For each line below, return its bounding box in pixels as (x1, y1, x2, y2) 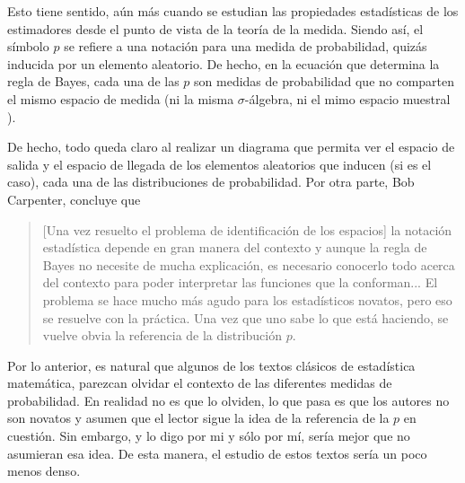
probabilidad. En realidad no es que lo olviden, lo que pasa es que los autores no (7, 391, 450, 409)
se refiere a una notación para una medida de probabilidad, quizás (64, 37, 427, 56)
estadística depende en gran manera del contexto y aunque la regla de (42, 238, 427, 257)
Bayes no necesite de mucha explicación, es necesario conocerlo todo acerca (42, 255, 455, 274)
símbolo (7, 37, 49, 56)
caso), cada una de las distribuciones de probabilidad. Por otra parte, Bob (7, 172, 415, 191)
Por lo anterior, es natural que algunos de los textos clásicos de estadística (7, 356, 416, 374)
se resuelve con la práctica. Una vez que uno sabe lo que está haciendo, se (42, 308, 449, 327)
